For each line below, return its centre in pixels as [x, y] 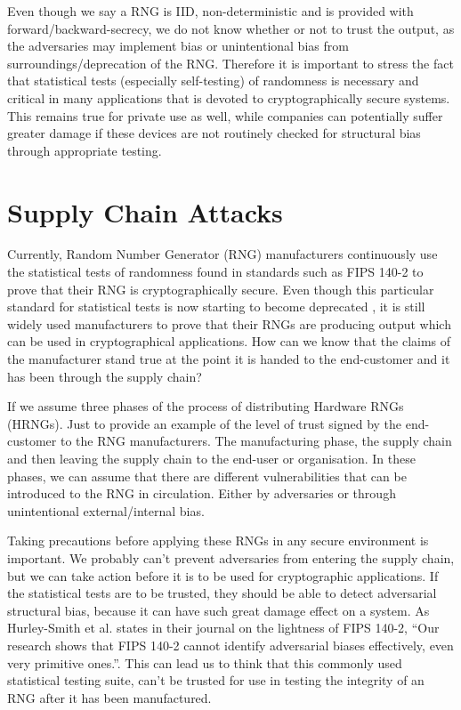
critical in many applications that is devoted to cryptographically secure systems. [229, 97]
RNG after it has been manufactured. [109, 697]
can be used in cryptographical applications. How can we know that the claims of [229, 341]
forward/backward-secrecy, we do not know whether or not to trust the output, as [231, 28]
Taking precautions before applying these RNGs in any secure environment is [218, 541]
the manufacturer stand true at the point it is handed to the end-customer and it [229, 359]
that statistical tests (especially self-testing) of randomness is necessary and [213, 81]
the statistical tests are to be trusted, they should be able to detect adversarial [222, 593]
